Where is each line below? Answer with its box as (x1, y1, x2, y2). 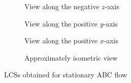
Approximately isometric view (24, 52, 118, 63)
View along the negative (24, 1, 100, 11)
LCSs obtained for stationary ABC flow (4, 69, 127, 80)
